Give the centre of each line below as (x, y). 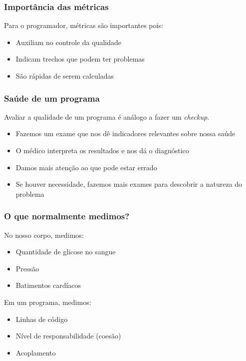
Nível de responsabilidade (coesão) (68, 336)
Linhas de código (42, 319)
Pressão (27, 268)
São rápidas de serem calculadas (65, 76)
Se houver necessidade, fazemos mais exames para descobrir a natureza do (129, 184)
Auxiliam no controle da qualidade (69, 42)
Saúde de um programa (52, 98)
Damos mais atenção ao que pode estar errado (86, 167)
